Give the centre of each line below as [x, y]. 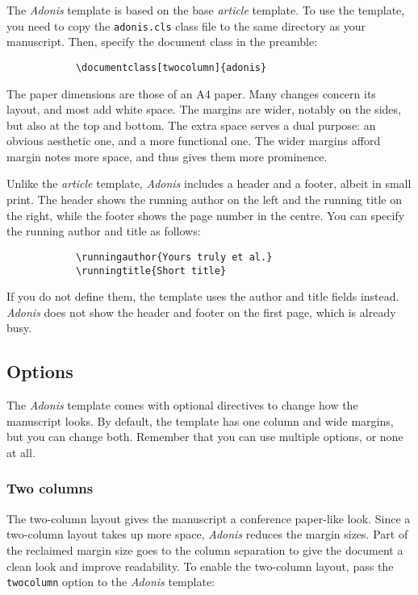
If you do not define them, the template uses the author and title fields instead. [203, 296]
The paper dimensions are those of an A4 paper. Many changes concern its [191, 93]
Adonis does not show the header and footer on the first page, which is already [201, 312]
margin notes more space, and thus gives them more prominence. [167, 156]
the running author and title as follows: [104, 231]
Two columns [50, 488]
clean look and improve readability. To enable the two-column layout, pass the [200, 566]
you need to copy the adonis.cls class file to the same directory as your [186, 25]
